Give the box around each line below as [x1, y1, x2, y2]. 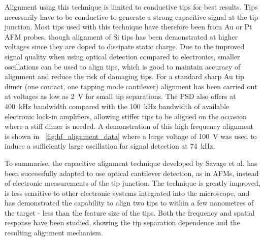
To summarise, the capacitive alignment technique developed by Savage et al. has [5, 157, 257, 168]
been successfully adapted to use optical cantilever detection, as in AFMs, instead [5, 167, 259, 178]
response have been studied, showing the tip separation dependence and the [5, 217, 240, 228]
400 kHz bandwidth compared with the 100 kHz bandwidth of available [5, 100, 229, 111]
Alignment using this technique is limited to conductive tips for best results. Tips [5, 2, 258, 12]
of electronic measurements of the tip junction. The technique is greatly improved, [5, 178, 260, 188]
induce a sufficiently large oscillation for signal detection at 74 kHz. [5, 141, 215, 151]
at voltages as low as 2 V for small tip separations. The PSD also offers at [5, 91, 236, 101]
